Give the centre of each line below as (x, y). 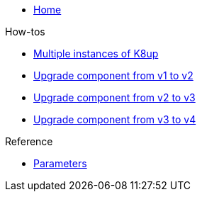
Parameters (60, 163)
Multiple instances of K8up (96, 54)
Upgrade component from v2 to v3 (114, 97)
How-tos (25, 32)
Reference (29, 141)
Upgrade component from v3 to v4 (115, 119)
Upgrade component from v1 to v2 (113, 75)
